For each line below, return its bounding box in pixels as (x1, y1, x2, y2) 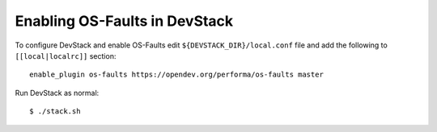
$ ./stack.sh (29, 107, 81, 116)
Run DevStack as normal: (15, 88, 100, 97)
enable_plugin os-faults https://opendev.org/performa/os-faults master (29, 70, 324, 80)
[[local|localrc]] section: (15, 51, 117, 60)
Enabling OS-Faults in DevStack (15, 12, 234, 30)
